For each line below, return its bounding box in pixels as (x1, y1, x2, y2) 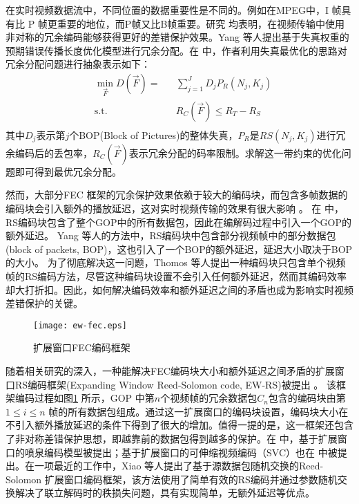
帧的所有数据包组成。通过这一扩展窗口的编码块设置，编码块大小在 (48, 404, 349, 418)
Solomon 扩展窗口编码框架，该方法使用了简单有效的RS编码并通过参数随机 (6, 472, 338, 486)
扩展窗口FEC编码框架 (33, 340, 130, 355)
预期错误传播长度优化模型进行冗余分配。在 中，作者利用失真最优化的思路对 (6, 43, 347, 57)
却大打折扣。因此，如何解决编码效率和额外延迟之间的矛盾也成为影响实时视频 (6, 282, 353, 297)
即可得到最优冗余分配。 (14, 164, 122, 178)
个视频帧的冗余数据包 (160, 391, 258, 405)
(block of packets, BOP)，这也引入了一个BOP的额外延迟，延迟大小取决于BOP (6, 241, 353, 256)
